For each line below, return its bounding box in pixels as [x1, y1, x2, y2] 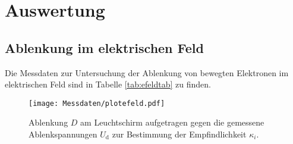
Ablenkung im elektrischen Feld [5, 38, 204, 57]
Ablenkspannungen [29, 128, 97, 140]
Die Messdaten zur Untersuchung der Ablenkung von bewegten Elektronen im [5, 66, 289, 79]
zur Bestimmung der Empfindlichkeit [112, 128, 247, 140]
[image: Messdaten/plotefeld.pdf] [29, 99, 165, 108]
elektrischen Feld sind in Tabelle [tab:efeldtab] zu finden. [5, 78, 211, 90]
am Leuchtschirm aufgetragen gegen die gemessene [80, 116, 264, 129]
